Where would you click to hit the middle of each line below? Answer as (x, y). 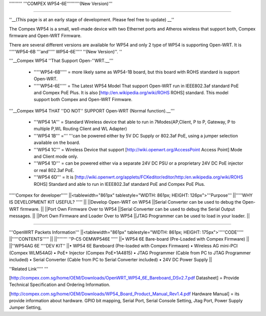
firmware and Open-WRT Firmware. (45, 36)
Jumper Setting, (25, 308)
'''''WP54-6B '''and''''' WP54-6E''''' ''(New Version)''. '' (66, 51)
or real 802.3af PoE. (54, 170)
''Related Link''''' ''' (29, 269)
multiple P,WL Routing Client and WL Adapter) (81, 129)
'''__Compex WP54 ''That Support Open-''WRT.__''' (61, 61)
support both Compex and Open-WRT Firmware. (83, 100)
